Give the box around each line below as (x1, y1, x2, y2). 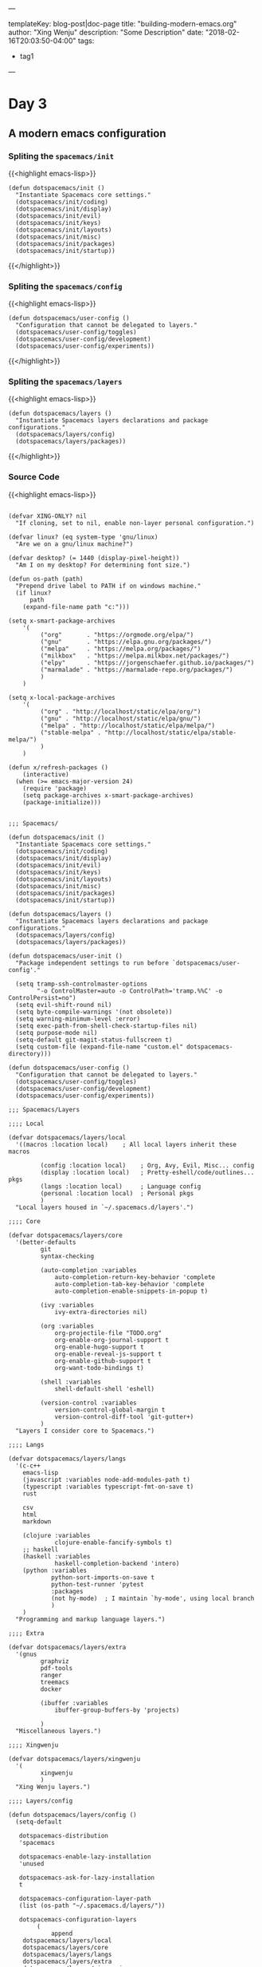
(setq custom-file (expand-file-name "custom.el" (15, 1042, 183, 1051)
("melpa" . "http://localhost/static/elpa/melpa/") (40, 721, 216, 729)
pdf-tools (40, 1664, 73, 1672)
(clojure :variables (22, 1531, 91, 1539)
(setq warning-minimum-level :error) (15, 1014, 141, 1023)
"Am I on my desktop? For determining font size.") (15, 561, 191, 569)
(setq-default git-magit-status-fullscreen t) (15, 1036, 173, 1044)
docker (40, 1685, 62, 1693)
